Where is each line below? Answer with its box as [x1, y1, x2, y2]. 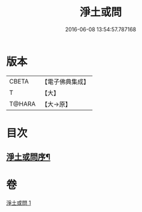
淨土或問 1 [6, 199, 31, 207]
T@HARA [9, 100, 36, 108]
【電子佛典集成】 [41, 77, 90, 86]
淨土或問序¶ [6, 152, 51, 162]
